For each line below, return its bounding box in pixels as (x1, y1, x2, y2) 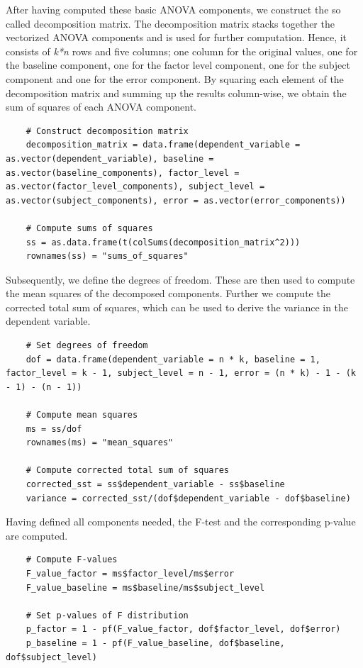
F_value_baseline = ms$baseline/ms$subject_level (26, 582, 265, 593)
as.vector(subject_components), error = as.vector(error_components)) (6, 195, 346, 206)
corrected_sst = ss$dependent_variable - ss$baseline (26, 479, 285, 489)
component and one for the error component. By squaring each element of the (6, 71, 344, 86)
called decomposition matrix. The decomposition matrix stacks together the (6, 16, 335, 30)
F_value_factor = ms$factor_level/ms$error (26, 568, 235, 579)
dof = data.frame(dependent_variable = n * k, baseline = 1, (26, 354, 320, 364)
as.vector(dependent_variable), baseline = (6, 153, 214, 164)
